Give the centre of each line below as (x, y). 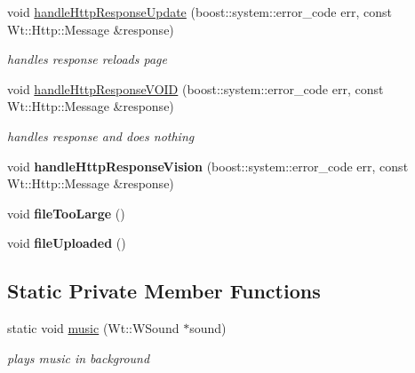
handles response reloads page (87, 59)
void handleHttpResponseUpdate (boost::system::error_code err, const (200, 12)
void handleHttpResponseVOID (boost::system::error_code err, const (196, 88)
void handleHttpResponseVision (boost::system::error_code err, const (208, 166)
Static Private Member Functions (164, 291)
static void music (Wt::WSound (93, 328)
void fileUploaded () (67, 243)
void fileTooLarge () (66, 213)
